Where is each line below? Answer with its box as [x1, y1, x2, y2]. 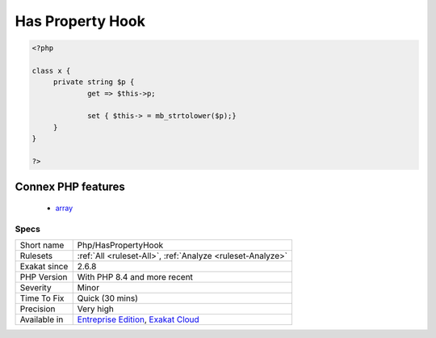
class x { [31, 65, 71, 75]
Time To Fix [19, 293, 65, 304]
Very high [77, 303, 115, 315]
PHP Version [19, 272, 68, 283]
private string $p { [52, 78, 135, 87]
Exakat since [19, 261, 69, 273]
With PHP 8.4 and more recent [77, 272, 194, 283]
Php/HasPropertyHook [77, 239, 164, 251]
